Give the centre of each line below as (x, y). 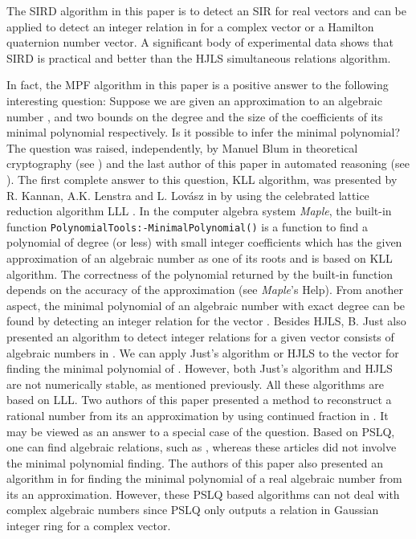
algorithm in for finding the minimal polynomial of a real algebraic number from (204, 478)
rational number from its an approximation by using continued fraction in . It (198, 415)
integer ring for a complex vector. (89, 526)
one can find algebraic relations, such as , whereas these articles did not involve (202, 447)
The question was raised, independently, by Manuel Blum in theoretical (182, 147)
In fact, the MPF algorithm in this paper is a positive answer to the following (198, 85)
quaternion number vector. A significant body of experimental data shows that (200, 42)
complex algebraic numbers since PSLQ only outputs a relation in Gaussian (193, 510)
